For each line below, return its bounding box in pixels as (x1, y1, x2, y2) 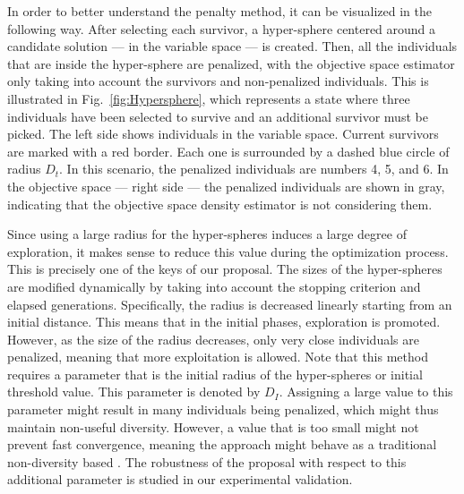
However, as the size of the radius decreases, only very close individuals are (7, 329, 419, 348)
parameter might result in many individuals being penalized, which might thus (7, 400, 439, 419)
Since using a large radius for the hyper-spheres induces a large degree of (7, 225, 407, 243)
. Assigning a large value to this (279, 382, 453, 401)
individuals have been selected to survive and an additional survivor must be (7, 106, 428, 125)
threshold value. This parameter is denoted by (7, 382, 261, 401)
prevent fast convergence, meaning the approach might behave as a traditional (7, 435, 437, 454)
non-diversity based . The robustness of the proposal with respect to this (7, 452, 407, 471)
